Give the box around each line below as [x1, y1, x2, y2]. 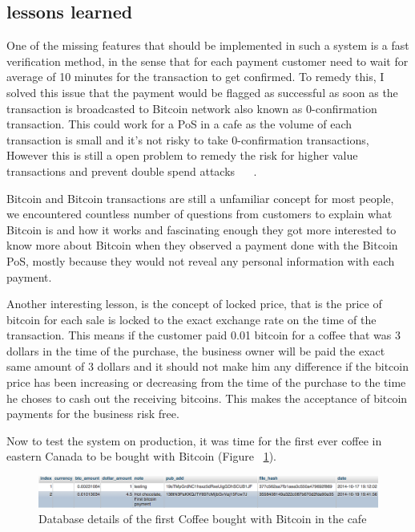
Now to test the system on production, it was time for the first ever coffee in [6, 432, 382, 449]
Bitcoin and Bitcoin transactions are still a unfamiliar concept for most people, [6, 189, 394, 206]
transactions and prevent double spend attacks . [6, 162, 257, 179]
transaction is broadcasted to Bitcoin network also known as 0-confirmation [6, 99, 377, 116]
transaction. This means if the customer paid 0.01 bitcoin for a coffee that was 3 [6, 327, 401, 343]
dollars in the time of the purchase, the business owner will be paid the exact [6, 342, 385, 359]
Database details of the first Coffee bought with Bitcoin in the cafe [38, 510, 367, 527]
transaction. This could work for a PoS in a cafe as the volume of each [6, 116, 353, 132]
